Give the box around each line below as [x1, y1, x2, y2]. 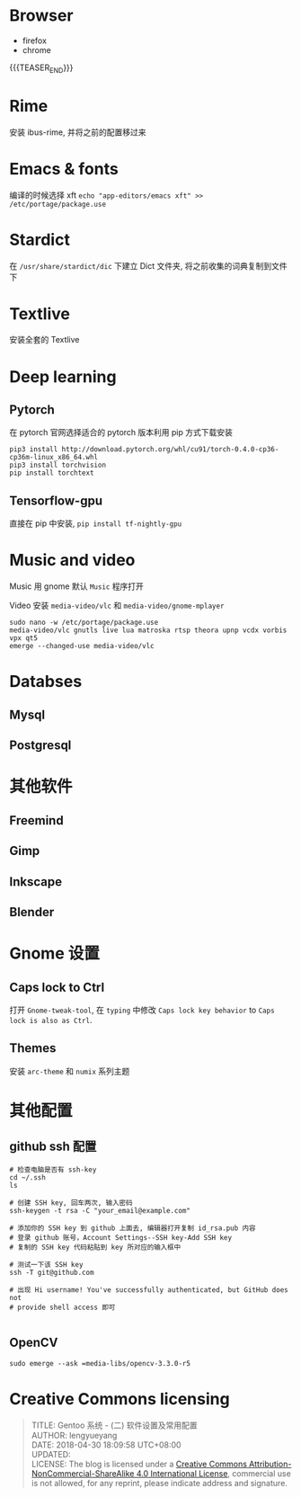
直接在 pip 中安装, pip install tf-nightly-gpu [9, 518, 182, 529]
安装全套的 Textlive [9, 334, 80, 345]
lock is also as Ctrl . [9, 1014, 93, 1025]
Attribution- [248, 1458, 292, 1469]
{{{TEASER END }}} [9, 62, 74, 75]
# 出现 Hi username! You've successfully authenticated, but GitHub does [9, 1285, 289, 1295]
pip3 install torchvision [9, 460, 106, 470]
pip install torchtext [9, 468, 94, 477]
